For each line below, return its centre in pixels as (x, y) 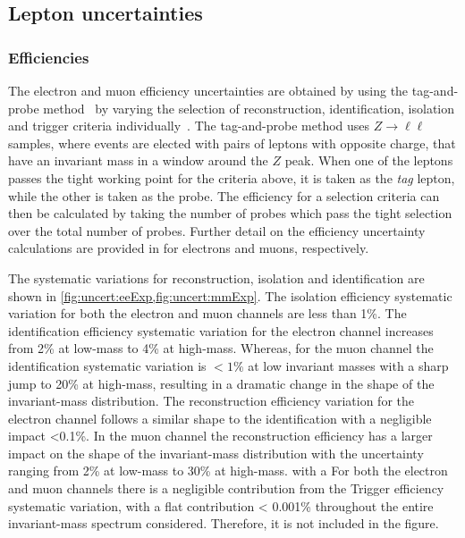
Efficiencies (49, 57)
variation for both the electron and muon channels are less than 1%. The (207, 313)
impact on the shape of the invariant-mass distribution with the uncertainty (216, 453)
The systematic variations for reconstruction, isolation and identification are (216, 277)
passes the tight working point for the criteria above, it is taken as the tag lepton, (232, 177)
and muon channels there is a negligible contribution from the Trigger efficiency (226, 488)
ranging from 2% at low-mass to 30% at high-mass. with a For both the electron (228, 471)
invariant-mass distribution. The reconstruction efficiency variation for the (211, 401)
